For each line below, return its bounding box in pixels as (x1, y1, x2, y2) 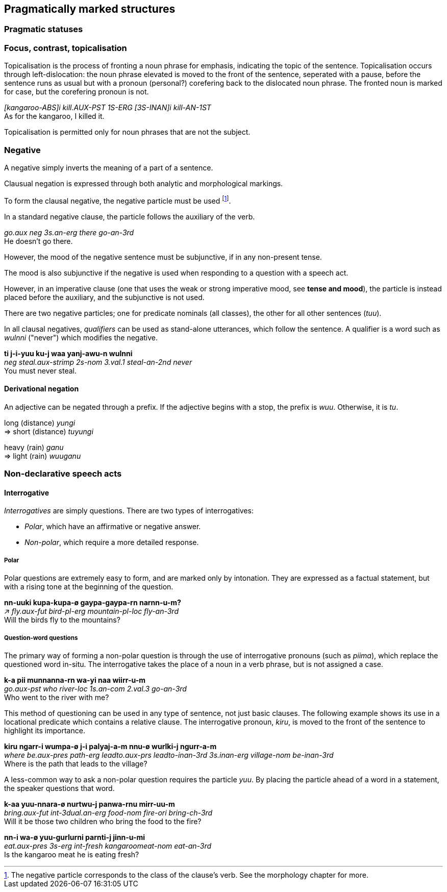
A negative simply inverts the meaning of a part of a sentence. (4, 163, 213, 172)
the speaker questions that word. (4, 783, 115, 792)
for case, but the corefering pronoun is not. (4, 87, 149, 96)
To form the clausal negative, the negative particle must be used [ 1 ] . (4, 194, 231, 205)
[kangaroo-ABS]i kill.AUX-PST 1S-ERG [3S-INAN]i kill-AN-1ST (4, 103, 211, 112)
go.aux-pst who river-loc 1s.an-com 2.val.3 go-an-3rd (4, 684, 187, 693)
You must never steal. (4, 366, 77, 375)
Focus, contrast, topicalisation (4, 42, 127, 53)
